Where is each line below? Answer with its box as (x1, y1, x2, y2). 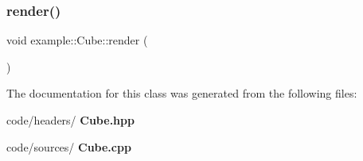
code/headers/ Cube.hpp (6, 112, 135, 128)
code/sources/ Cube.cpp (6, 138, 131, 155)
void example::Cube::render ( (6, 32, 148, 48)
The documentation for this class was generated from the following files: (6, 85, 357, 102)
